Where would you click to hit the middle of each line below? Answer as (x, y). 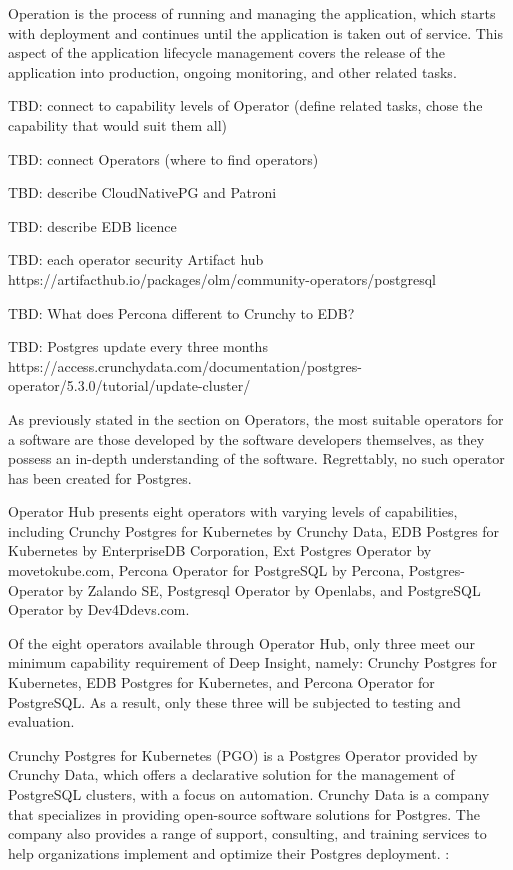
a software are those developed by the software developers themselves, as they (246, 438)
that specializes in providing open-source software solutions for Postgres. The (244, 813)
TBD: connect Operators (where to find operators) (163, 158)
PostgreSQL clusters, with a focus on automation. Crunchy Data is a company (249, 794)
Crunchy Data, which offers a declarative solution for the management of (231, 774)
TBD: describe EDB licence (92, 225)
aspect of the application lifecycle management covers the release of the (226, 52)
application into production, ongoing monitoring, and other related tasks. (232, 71)
